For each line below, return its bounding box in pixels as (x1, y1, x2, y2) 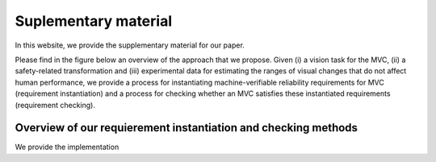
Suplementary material (15, 12, 173, 30)
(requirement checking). (15, 100, 96, 110)
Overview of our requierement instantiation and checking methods (15, 121, 358, 135)
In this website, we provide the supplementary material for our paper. (15, 40, 245, 50)
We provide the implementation (15, 142, 119, 152)
